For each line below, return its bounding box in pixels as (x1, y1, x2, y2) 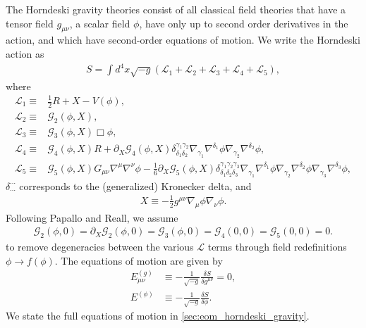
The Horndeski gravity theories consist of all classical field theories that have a (6, 2, 346, 16)
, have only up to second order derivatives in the (139, 15, 348, 30)
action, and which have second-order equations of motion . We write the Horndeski (6, 32, 360, 47)
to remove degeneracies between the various (6, 239, 194, 253)
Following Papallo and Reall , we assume (6, 210, 178, 225)
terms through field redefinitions (207, 239, 347, 253)
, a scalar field (69, 15, 130, 30)
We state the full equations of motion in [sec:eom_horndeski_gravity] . (6, 308, 310, 323)
